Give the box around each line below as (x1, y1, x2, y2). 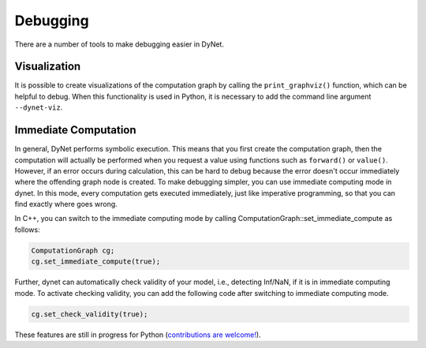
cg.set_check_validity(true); (31, 309, 148, 319)
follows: (14, 225, 40, 234)
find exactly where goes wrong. (14, 200, 118, 209)
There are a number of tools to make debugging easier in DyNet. (14, 39, 225, 49)
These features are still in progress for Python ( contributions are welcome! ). (14, 330, 261, 339)
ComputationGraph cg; (31, 245, 115, 255)
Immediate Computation (14, 123, 137, 137)
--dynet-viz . (14, 103, 63, 112)
